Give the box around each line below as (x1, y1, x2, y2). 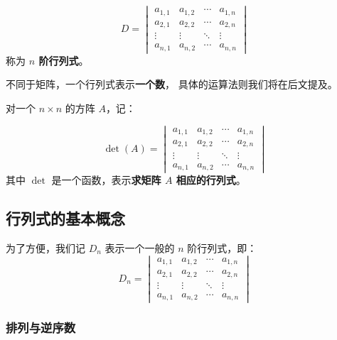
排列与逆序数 (6, 319, 76, 336)
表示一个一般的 (105, 240, 175, 255)
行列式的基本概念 (6, 207, 125, 229)
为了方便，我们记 (6, 240, 85, 255)
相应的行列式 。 (176, 172, 246, 187)
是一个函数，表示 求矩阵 (51, 172, 161, 187)
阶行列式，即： (187, 240, 257, 255)
